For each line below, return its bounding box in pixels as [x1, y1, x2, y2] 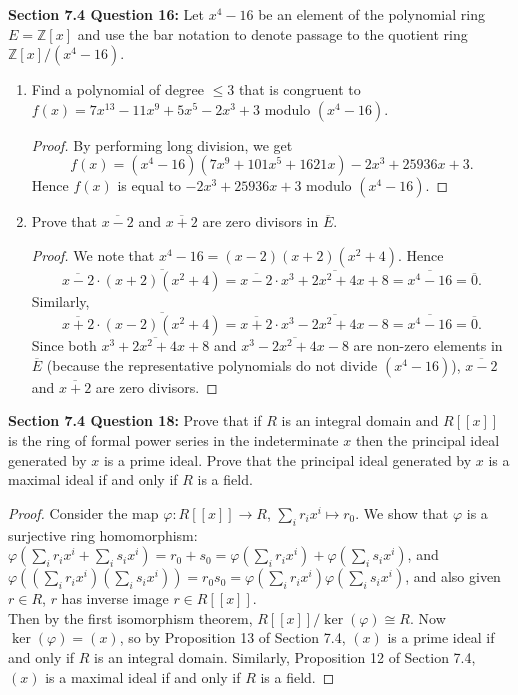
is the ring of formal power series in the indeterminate [8, 430, 339, 451]
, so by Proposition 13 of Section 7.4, [119, 627, 346, 648]
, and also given [405, 566, 501, 587]
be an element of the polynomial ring [258, 4, 485, 24]
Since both [31, 335, 97, 356]
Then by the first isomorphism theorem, [8, 607, 253, 628]
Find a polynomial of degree [31, 79, 204, 100]
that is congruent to [238, 79, 361, 100]
